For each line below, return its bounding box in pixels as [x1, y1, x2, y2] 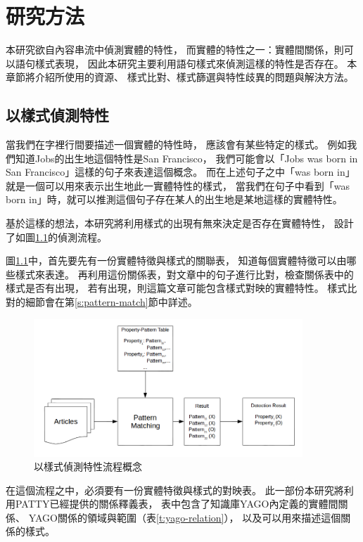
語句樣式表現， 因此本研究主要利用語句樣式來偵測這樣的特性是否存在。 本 [15, 56, 357, 70]
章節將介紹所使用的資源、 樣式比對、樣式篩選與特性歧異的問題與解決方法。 [6, 70, 354, 84]
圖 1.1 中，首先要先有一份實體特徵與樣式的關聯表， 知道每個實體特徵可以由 [6, 253, 347, 268]
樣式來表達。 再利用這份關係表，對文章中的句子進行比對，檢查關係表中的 [15, 266, 354, 281]
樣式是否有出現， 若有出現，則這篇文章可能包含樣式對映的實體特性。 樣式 [6, 280, 348, 295]
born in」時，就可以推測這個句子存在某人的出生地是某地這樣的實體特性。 [6, 192, 343, 207]
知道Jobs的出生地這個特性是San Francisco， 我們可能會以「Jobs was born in [15, 150, 358, 165]
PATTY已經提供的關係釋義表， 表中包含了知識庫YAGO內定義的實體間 [15, 496, 338, 511]
